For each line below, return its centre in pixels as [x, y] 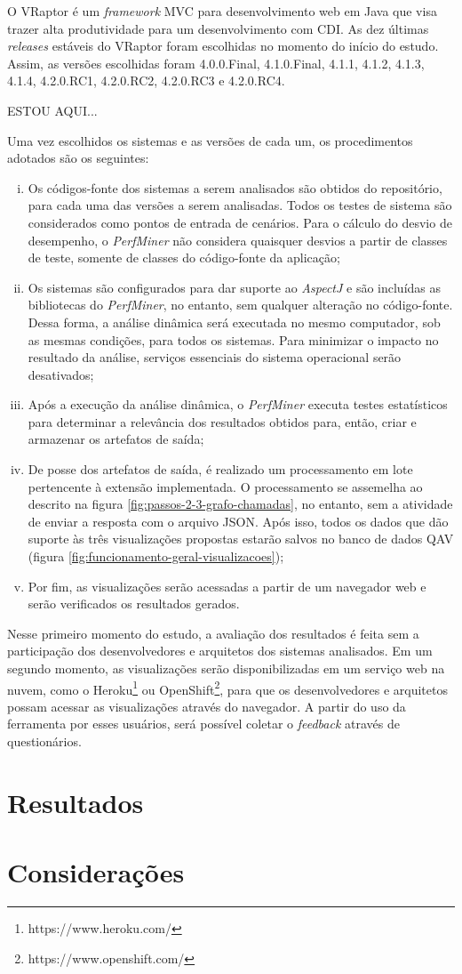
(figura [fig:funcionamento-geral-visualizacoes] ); [156, 556]
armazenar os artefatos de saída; [116, 439]
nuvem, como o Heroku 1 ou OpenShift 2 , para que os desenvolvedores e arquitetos [227, 688]
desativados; [61, 374]
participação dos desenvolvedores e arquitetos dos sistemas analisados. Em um [220, 651]
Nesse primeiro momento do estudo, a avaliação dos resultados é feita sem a [213, 633]
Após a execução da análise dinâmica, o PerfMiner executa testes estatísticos [238, 404]
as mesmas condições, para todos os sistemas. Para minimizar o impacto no [233, 339]
